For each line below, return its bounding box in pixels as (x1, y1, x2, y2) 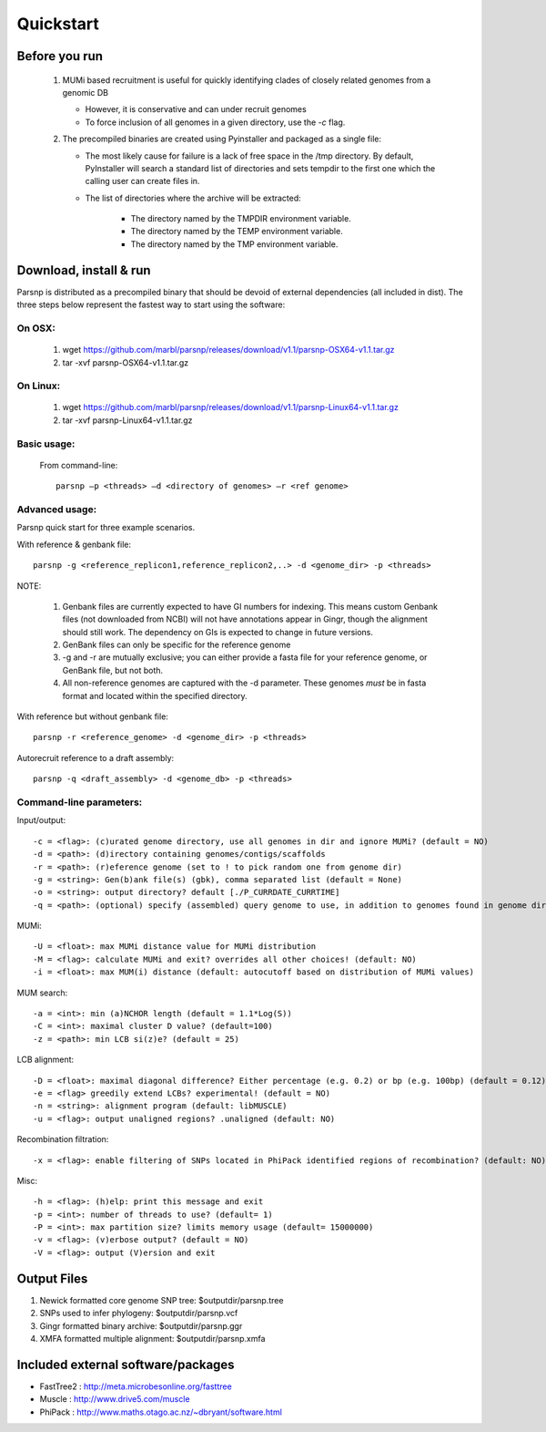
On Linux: (16, 379, 61, 392)
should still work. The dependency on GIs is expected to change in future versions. (62, 626, 373, 637)
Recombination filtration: (16, 1134, 109, 1145)
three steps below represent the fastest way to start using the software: (16, 299, 286, 310)
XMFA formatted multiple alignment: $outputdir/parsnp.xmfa (39, 1333, 266, 1344)
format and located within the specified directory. (62, 690, 248, 701)
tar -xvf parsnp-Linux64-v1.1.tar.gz (62, 415, 193, 426)
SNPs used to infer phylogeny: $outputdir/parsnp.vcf (39, 1308, 238, 1319)
